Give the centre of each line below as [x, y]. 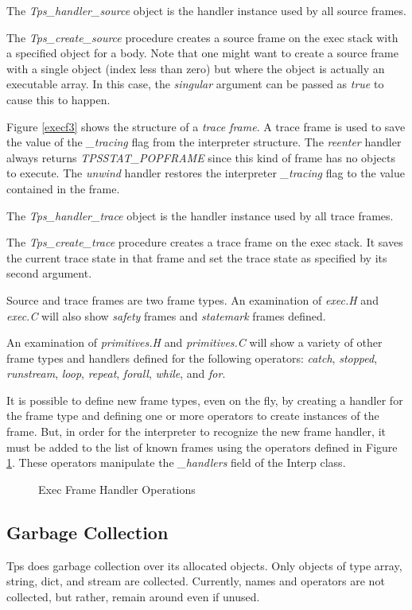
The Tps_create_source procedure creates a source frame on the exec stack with [202, 37]
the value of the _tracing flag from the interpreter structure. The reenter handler [204, 142]
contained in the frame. [63, 188]
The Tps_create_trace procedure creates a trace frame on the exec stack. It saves [205, 242]
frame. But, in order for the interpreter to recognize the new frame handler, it [196, 431]
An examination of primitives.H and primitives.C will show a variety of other [194, 342]
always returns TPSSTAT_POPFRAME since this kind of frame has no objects [201, 157]
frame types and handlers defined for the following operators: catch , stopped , [192, 357]
